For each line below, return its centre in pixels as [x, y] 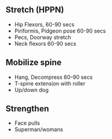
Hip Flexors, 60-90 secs [44, 24]
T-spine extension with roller [50, 83]
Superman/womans [39, 129]
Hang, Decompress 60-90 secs [53, 77]
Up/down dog [31, 90]
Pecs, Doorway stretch [43, 37]
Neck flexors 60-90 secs [45, 43]
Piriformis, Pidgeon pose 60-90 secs [60, 31]
